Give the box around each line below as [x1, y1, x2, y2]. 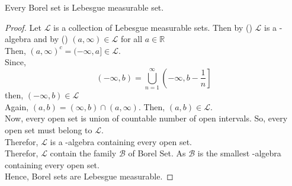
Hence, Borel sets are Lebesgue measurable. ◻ [5, 170, 174, 182]
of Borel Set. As [128, 147, 186, 159]
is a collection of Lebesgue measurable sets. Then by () [53, 21, 252, 33]
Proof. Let [5, 21, 41, 33]
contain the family [50, 147, 117, 159]
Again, [5, 100, 29, 113]
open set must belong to [5, 124, 92, 136]
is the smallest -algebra [197, 147, 281, 159]
